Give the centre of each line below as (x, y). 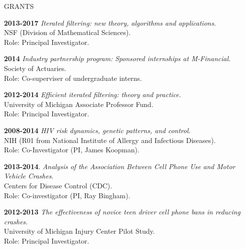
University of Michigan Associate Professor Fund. (79, 104)
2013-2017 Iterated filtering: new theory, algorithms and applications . (110, 22)
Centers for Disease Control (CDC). (58, 185)
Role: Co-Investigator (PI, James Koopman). (72, 150)
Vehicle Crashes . (29, 176)
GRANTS (19, 6)
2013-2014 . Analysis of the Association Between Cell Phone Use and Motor (120, 166)
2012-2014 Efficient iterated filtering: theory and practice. (93, 94)
